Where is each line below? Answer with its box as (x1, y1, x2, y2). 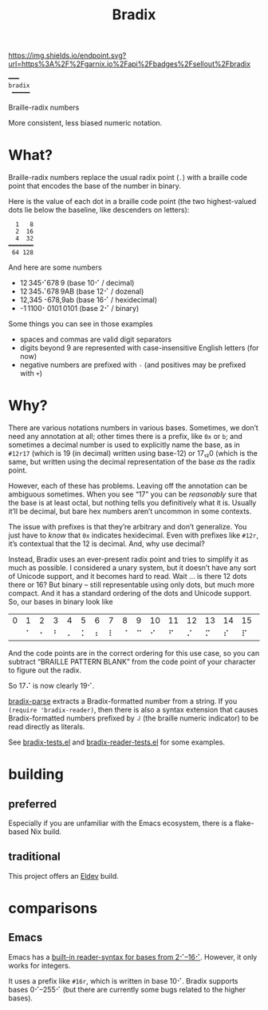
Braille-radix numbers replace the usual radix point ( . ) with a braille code (8, 173, 247, 182)
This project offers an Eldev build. (8, 871, 120, 880)
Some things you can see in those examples (8, 319, 153, 329)
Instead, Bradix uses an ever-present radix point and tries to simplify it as (8, 554, 249, 565)
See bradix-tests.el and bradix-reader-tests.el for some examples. (8, 737, 226, 747)
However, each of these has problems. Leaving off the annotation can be (8, 481, 248, 491)
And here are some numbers (8, 262, 102, 273)
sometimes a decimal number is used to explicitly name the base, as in (8, 440, 241, 449)
